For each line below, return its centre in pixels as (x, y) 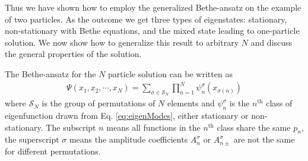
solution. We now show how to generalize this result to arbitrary (122, 42)
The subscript (71, 127)
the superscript (32, 139)
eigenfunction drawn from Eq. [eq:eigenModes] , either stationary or (127, 116)
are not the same (264, 139)
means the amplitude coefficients (128, 139)
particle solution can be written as (170, 73)
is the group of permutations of (99, 103)
